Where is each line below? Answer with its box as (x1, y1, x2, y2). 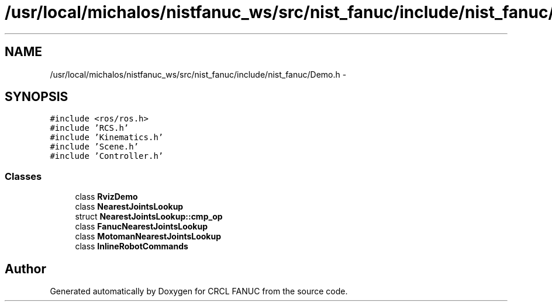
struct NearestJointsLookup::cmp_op (75, 211, 223, 222)
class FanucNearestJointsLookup (75, 221, 208, 232)
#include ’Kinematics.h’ (50, 133, 164, 142)
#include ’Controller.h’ (50, 151, 164, 161)
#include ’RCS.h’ (50, 123, 129, 133)
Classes (5, 170, 42, 182)
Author (5, 261, 46, 276)
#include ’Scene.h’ (50, 142, 139, 152)
